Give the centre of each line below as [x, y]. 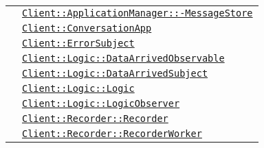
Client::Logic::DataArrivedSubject [115, 73]
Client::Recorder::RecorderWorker [112, 134]
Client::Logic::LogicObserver [101, 103]
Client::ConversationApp [87, 28]
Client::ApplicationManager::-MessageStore [137, 13]
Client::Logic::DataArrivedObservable [123, 58]
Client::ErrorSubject [78, 43]
